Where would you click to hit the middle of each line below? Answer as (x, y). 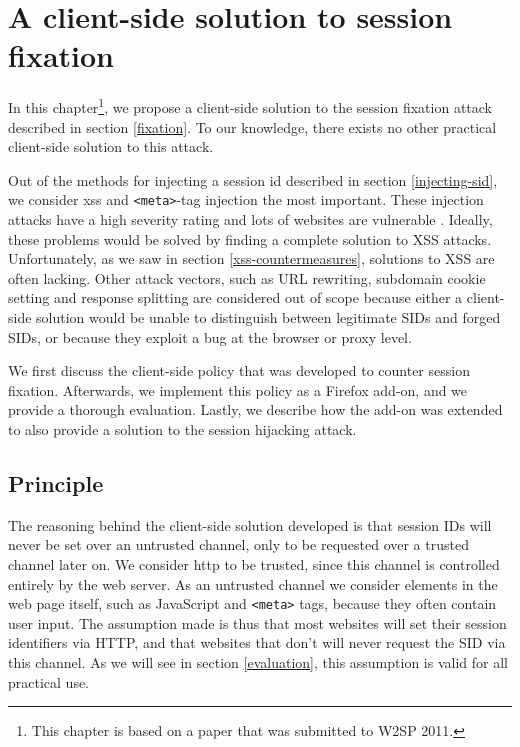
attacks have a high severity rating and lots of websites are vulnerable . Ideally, (250, 219)
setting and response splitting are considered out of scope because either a (235, 297)
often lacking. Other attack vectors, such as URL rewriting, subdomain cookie (247, 277)
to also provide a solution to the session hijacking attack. (182, 428)
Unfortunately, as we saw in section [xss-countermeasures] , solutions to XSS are (251, 258)
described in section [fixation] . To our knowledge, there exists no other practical (252, 126)
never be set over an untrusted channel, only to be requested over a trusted (238, 544)
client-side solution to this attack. (111, 146)
